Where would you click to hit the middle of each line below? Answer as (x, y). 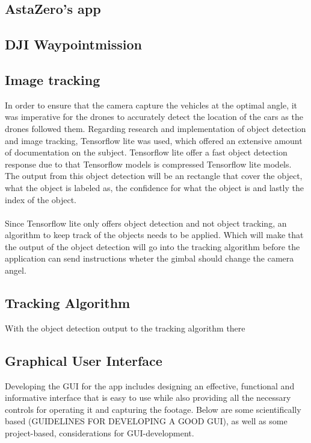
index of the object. (41, 199)
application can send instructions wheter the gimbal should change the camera (149, 258)
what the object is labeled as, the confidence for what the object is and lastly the (154, 187)
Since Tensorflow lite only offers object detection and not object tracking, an (146, 223)
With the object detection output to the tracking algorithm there (125, 328)
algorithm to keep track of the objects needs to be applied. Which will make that (154, 235)
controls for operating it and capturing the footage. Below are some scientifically (153, 409)
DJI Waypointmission (74, 44)
